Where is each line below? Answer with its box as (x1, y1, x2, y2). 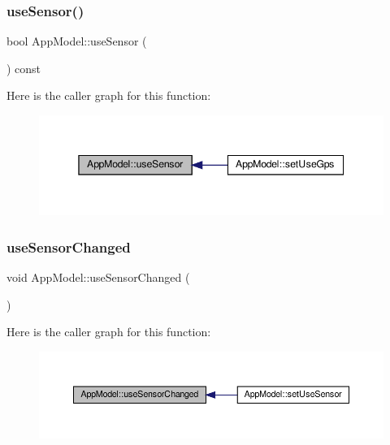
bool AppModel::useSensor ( (6, 32, 147, 50)
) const (6, 59, 41, 76)
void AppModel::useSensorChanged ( (6, 269, 190, 286)
